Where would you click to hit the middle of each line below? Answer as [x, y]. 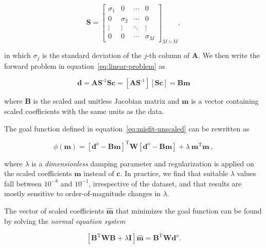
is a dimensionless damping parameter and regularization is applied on [143, 163]
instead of [99, 173]
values [246, 173]
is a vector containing [225, 101]
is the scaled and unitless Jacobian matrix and [106, 101]
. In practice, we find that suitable [174, 173]
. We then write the [229, 55]
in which [17, 55]
